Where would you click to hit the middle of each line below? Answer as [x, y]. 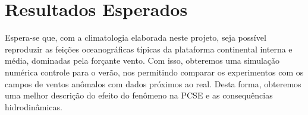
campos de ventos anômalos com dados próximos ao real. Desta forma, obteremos [153, 83]
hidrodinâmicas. [34, 106]
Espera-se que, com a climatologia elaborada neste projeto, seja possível [136, 37]
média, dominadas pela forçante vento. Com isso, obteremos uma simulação [142, 60]
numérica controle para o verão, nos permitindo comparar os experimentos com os [154, 72]
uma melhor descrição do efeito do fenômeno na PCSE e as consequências [139, 95]
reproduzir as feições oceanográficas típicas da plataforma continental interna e [149, 49]
